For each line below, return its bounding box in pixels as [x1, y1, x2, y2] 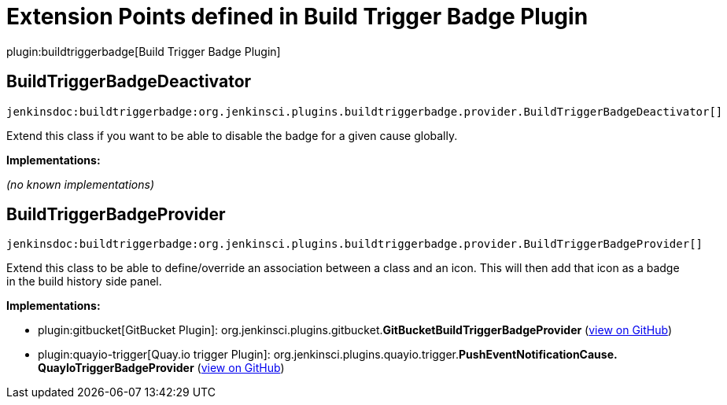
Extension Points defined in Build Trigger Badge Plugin [6, 3, 589, 30]
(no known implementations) [6, 177, 155, 191]
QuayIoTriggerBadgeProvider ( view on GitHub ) [38, 361, 285, 375]
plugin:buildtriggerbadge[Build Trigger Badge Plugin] [6, 44, 281, 58]
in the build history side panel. [6, 274, 162, 289]
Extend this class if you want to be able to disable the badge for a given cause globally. [6, 128, 458, 142]
